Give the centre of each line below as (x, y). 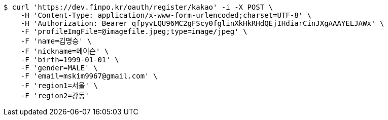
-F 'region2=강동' (55, 96)
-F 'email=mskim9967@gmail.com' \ (89, 76)
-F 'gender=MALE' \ (59, 68)
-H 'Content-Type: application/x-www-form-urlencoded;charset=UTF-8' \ (166, 15)
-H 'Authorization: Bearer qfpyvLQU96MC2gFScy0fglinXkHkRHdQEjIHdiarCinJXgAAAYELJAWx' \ (202, 23)
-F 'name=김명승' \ (56, 41)
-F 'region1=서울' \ (59, 86)
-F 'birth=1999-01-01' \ (70, 60)
